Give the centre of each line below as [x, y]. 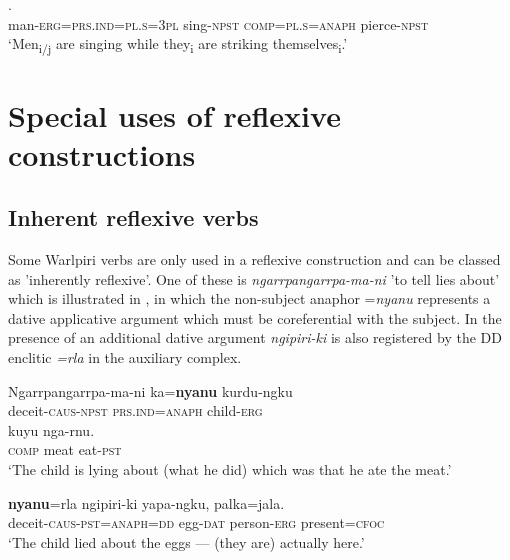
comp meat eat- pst [65, 449]
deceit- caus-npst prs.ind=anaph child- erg [135, 410]
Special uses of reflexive [174, 114]
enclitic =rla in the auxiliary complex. [125, 357]
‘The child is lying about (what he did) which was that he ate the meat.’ [230, 469]
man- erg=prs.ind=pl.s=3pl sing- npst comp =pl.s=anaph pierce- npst [218, 23]
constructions [102, 153]
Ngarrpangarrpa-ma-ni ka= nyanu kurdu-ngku [150, 390]
